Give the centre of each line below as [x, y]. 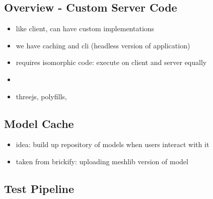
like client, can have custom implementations [85, 28]
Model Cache [39, 123]
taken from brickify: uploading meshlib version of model [102, 161]
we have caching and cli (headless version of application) [103, 45]
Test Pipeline [39, 188]
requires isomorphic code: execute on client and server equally [111, 62]
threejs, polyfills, [41, 96]
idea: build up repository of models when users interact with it [113, 144]
